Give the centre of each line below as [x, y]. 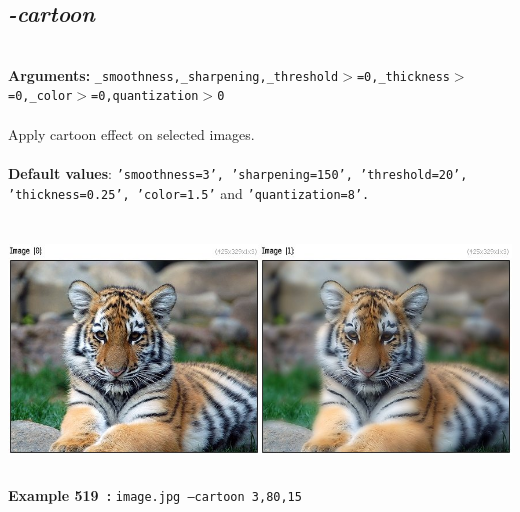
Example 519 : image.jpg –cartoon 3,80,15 [155, 495]
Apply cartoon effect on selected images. [131, 133]
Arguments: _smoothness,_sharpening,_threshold [173, 74]
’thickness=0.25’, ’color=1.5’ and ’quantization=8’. [189, 192]
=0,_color [40, 96]
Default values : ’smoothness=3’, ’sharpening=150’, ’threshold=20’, [238, 172]
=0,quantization [145, 96]
